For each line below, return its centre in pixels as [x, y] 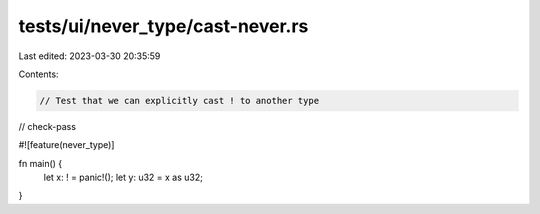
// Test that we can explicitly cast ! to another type [179, 100]
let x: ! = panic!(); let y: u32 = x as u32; [123, 177]
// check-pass [47, 126]
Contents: [38, 74]
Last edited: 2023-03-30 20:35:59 [89, 56]
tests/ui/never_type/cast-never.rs [163, 26]
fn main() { [40, 163]
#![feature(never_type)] [66, 145]
